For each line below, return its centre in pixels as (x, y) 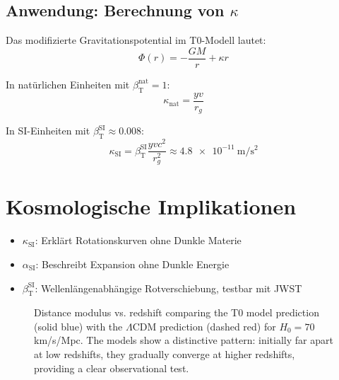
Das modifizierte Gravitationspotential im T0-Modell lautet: (136, 40)
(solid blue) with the (78, 326)
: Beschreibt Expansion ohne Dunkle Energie (132, 264)
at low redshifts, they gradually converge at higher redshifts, (165, 354)
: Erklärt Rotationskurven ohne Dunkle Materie (138, 240)
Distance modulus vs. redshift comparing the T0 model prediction (177, 312)
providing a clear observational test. (112, 368)
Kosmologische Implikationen (151, 206)
